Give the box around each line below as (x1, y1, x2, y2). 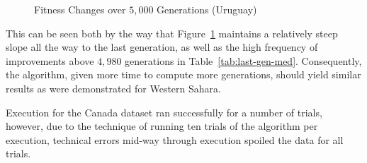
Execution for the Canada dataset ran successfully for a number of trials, (6, 104, 322, 119)
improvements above (6, 53, 94, 68)
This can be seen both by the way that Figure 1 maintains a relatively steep (6, 25, 338, 40)
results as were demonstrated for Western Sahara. (6, 80, 221, 95)
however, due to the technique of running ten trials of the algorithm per (6, 119, 318, 133)
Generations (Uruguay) (157, 2, 257, 16)
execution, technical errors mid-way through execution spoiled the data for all (6, 132, 344, 147)
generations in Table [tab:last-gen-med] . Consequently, (125, 53, 362, 68)
